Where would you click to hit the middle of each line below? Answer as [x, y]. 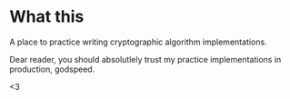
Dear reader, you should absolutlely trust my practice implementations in [145, 59]
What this [47, 17]
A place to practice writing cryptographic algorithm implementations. [138, 42]
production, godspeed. [52, 69]
